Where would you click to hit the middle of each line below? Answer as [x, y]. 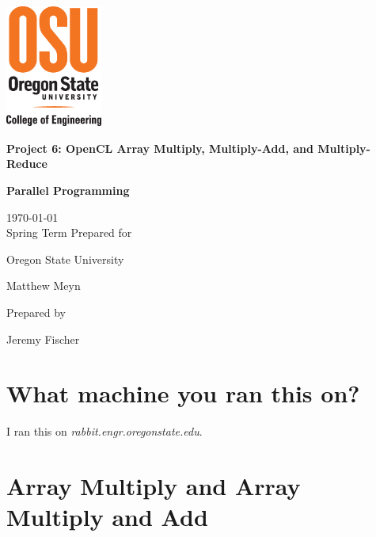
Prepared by [36, 312]
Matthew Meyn [44, 286]
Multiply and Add [107, 517]
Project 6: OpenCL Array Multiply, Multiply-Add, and [160, 148]
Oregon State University [65, 259]
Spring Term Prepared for [69, 232]
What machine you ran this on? [183, 393]
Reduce [27, 164]
